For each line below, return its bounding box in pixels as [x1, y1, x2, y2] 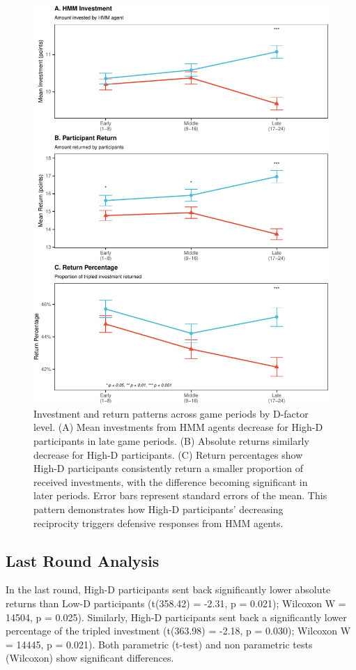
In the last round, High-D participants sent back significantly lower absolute [6, 582, 331, 597]
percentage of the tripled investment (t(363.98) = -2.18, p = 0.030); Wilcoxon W [6, 623, 351, 638]
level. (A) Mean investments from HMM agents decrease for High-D [33, 420, 323, 434]
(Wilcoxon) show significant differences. [6, 650, 174, 665]
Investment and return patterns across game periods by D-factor [33, 406, 309, 420]
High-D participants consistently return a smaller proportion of [33, 461, 303, 475]
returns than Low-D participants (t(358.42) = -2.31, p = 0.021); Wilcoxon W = [6, 596, 346, 611]
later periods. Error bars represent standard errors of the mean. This [33, 488, 327, 503]
